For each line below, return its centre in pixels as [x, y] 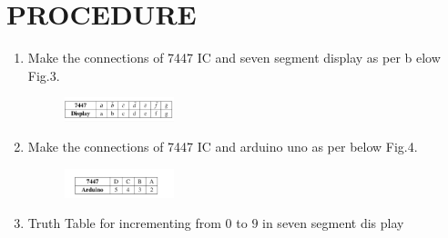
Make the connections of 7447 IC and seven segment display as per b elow [234, 58]
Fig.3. [44, 75]
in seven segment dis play [333, 223]
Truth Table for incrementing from [124, 223]
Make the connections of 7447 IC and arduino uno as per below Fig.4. [223, 147]
